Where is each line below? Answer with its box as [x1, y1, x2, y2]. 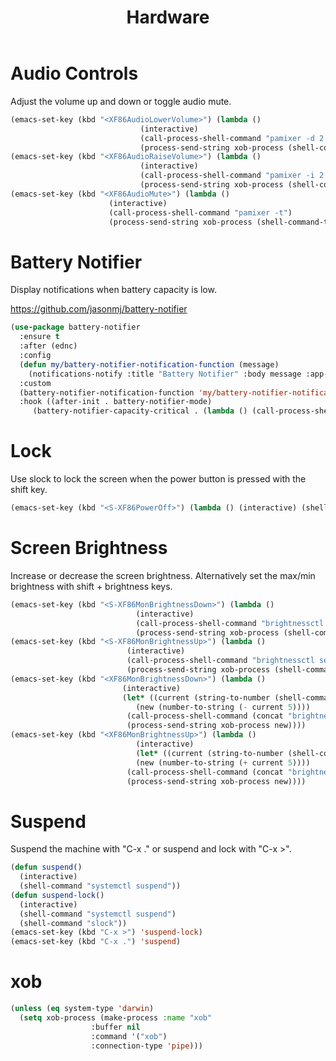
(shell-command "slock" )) [19, 918, 128, 928]
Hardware [126, 6, 210, 29]
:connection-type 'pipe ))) [90, 1041, 203, 1051]
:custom [19, 378, 52, 388]
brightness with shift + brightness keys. [10, 580, 173, 592]
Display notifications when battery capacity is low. [10, 284, 217, 296]
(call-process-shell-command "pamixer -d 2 [139, 133, 325, 143]
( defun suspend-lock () [10, 890, 105, 900]
